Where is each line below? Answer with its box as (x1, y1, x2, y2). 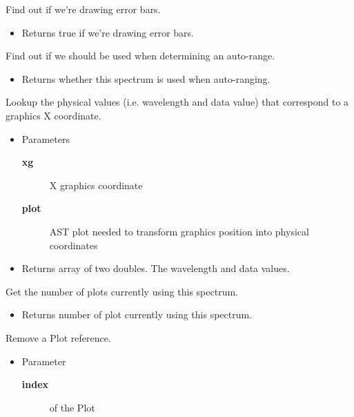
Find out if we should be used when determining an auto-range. (6, 48, 275, 63)
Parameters (21, 131, 70, 146)
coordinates (49, 237, 98, 252)
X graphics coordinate (49, 177, 143, 192)
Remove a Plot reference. (6, 330, 111, 345)
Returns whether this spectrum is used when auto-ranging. (21, 71, 271, 86)
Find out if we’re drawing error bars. (6, 2, 161, 16)
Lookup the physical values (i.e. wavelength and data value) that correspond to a (6, 95, 349, 109)
